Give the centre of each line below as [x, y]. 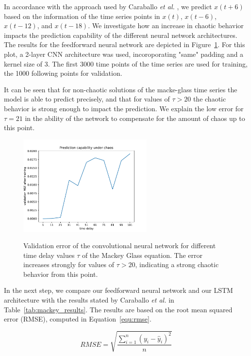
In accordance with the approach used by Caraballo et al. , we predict [108, 6]
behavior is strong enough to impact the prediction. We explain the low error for [124, 108]
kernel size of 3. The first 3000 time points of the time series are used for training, [126, 63]
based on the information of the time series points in [82, 16]
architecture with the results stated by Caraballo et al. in [89, 300]
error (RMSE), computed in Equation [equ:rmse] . [78, 319]
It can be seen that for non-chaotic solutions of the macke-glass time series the [121, 89]
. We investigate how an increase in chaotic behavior [166, 25]
